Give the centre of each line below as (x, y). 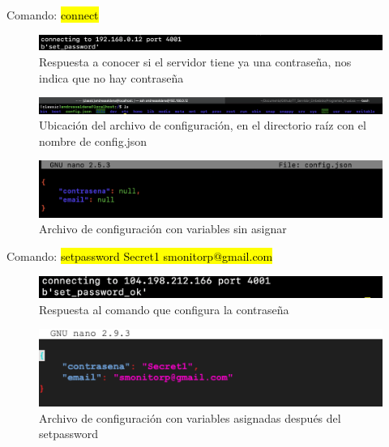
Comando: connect (53, 15)
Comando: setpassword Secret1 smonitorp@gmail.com (140, 255)
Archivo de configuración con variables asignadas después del (190, 417)
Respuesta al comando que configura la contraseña (164, 309)
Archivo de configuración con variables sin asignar (163, 229)
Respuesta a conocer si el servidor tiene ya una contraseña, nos (195, 62)
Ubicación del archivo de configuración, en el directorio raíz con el (203, 125)
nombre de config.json (93, 140)
